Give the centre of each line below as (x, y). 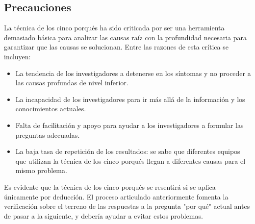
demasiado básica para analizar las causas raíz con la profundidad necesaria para (125, 37)
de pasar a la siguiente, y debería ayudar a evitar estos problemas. (103, 215)
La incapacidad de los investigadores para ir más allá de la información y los (130, 99)
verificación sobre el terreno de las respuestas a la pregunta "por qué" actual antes (127, 206)
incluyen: (17, 56)
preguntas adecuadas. (48, 135)
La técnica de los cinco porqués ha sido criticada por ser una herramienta (114, 28)
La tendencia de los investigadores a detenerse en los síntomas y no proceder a (133, 73)
